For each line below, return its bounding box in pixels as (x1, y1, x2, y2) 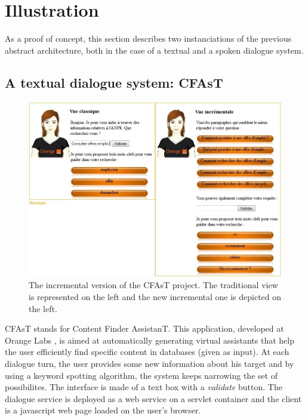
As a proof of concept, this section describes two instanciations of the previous (5, 32, 292, 45)
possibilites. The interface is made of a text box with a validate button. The (5, 381, 282, 393)
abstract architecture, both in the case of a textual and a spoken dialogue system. (5, 44, 304, 56)
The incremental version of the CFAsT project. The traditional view (29, 279, 278, 291)
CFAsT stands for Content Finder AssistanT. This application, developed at (5, 322, 284, 335)
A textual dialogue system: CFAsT (5, 73, 223, 91)
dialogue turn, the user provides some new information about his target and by (5, 357, 294, 370)
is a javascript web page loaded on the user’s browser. (5, 404, 201, 416)
